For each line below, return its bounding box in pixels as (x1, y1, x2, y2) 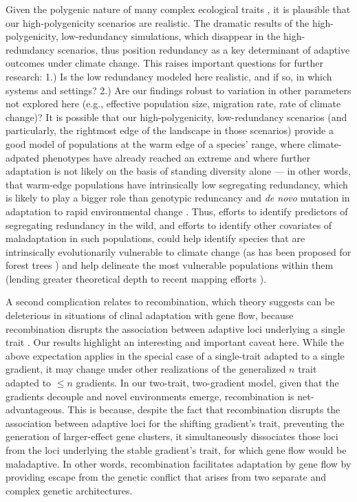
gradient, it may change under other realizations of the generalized (6, 362, 286, 376)
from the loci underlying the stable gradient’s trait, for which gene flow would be (6, 443, 347, 457)
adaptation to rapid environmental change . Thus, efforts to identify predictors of (6, 204, 348, 218)
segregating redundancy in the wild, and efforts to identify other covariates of (6, 217, 332, 232)
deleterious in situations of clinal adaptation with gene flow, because (6, 308, 294, 323)
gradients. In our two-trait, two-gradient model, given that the (76, 375, 339, 390)
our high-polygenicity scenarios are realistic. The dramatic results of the (6, 15, 310, 30)
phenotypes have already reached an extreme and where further (42, 150, 310, 164)
